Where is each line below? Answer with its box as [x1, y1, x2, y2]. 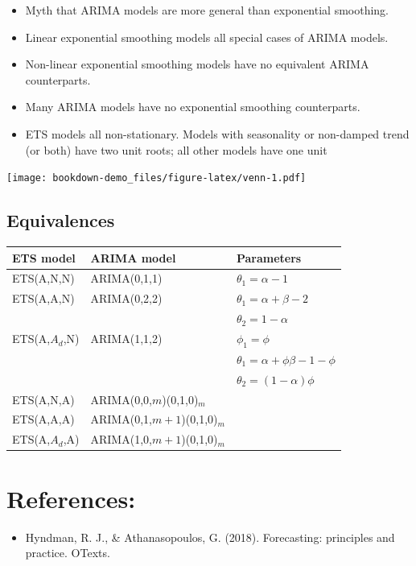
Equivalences [6, 208, 115, 233]
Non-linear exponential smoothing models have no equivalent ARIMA [25, 56, 369, 72]
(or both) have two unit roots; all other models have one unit [25, 141, 327, 158]
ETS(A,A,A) [12, 411, 75, 428]
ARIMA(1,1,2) [90, 330, 163, 347]
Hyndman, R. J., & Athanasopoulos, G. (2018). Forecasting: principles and [25, 528, 395, 545]
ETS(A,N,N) [12, 270, 75, 287]
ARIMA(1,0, [90, 431, 152, 448]
